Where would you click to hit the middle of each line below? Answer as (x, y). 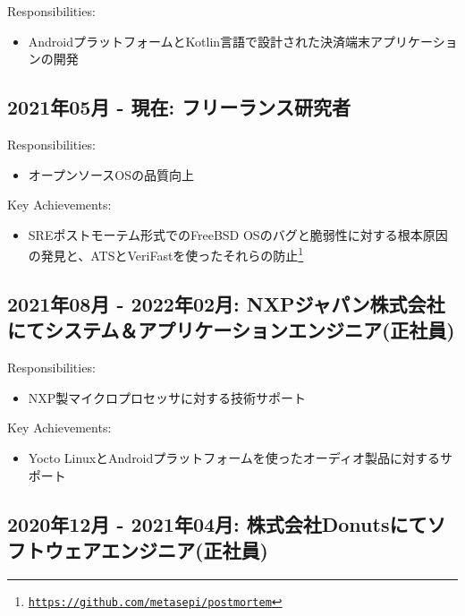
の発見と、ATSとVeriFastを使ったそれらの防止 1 (166, 254)
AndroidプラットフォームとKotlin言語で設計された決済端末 (199, 41)
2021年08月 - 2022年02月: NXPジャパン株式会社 (226, 304)
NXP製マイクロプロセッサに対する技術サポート (167, 397)
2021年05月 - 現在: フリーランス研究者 (179, 107)
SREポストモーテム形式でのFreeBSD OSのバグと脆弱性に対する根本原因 (238, 234)
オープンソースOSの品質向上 (111, 174)
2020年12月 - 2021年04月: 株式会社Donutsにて (217, 523)
